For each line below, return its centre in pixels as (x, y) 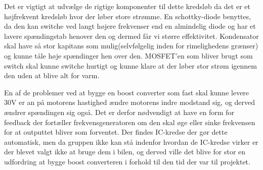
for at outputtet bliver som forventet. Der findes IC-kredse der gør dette (116, 132)
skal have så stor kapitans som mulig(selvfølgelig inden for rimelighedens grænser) (131, 46)
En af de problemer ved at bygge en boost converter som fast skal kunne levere (127, 92)
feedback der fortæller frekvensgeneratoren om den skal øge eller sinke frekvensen (130, 122)
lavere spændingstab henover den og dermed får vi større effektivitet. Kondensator (131, 36)
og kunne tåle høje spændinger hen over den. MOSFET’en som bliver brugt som (128, 55)
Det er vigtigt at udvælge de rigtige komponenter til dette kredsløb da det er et (127, 6)
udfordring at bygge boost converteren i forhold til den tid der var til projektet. (127, 161)
